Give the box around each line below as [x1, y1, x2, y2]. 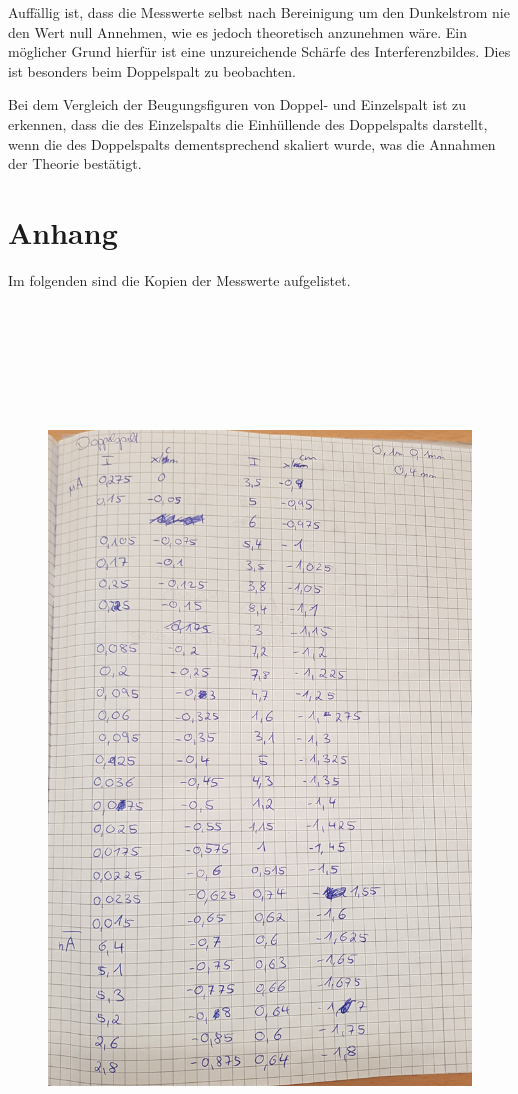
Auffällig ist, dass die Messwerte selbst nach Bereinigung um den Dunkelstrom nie [8, 2, 510, 22]
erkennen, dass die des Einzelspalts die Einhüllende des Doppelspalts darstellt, [8, 113, 488, 134]
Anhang [8, 211, 118, 252]
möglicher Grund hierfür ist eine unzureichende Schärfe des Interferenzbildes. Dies [8, 41, 511, 62]
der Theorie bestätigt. [8, 153, 142, 174]
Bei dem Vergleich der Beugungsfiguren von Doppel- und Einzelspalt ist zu [8, 94, 467, 115]
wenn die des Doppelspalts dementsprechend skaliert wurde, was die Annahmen [8, 133, 496, 154]
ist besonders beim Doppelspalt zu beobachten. [8, 60, 296, 81]
